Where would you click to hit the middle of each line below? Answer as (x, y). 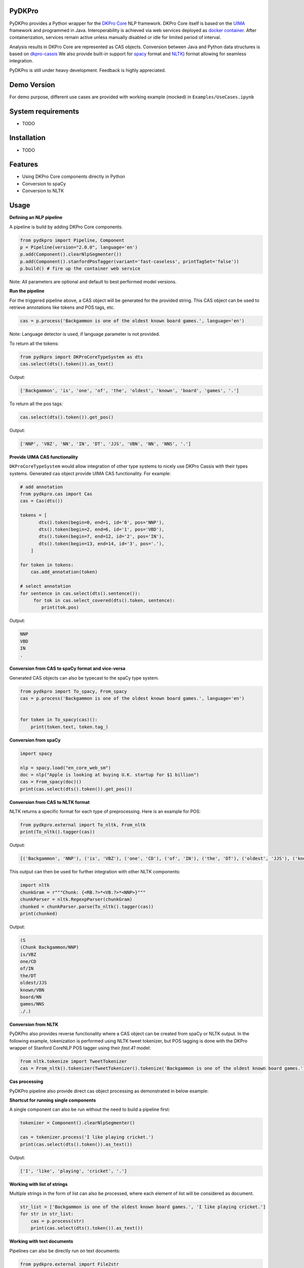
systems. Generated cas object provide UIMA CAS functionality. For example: (90, 473)
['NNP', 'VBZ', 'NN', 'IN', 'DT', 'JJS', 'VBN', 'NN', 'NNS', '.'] (106, 444)
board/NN (31, 997)
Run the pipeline (27, 291)
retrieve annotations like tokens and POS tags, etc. (62, 307)
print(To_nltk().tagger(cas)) (58, 832)
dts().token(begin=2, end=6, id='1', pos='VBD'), (102, 529)
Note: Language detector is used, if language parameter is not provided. (85, 334)
